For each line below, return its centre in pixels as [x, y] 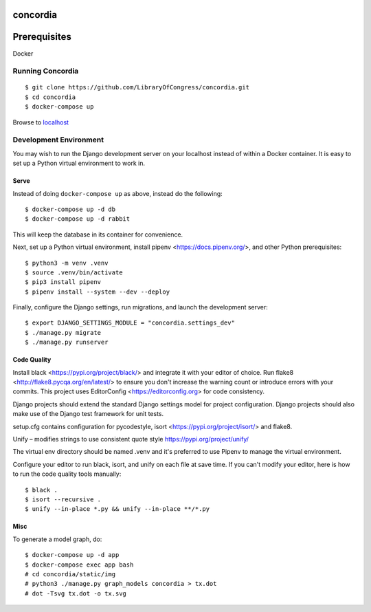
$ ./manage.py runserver [67, 342]
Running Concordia [46, 71]
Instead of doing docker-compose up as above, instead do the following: [117, 193]
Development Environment [58, 140]
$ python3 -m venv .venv [67, 263]
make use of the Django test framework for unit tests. [88, 414]
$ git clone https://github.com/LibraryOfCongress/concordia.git [137, 87]
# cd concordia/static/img [70, 574]
